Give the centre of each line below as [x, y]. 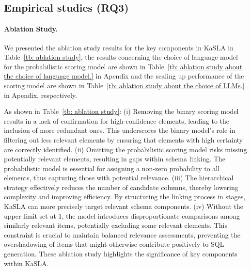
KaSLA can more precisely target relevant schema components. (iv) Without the [124, 206]
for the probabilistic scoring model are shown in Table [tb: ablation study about [123, 66]
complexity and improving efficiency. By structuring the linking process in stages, [125, 197]
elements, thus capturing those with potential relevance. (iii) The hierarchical [119, 178]
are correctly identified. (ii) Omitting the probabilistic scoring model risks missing [125, 149]
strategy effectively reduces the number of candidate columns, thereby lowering [121, 187]
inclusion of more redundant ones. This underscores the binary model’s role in [120, 130]
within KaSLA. [26, 263]
